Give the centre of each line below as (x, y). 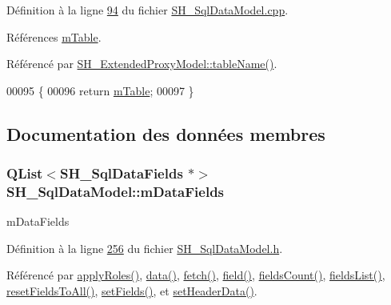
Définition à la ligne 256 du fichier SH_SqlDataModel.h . (145, 248)
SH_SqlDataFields (122, 173)
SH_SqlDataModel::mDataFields (116, 191)
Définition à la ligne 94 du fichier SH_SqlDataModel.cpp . (148, 10)
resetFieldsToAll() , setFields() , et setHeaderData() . (132, 291)
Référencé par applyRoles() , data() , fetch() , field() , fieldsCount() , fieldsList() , (196, 275)
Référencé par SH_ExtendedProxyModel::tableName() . (142, 64)
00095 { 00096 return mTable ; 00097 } (100, 90)
